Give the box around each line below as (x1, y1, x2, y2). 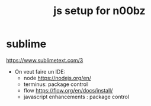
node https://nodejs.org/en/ (23, 74, 92, 81)
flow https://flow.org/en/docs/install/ (23, 87, 113, 94)
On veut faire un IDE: (14, 68, 66, 75)
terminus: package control (23, 81, 88, 88)
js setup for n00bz (53, 4, 146, 18)
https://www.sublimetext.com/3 (6, 57, 83, 64)
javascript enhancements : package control (23, 93, 129, 100)
